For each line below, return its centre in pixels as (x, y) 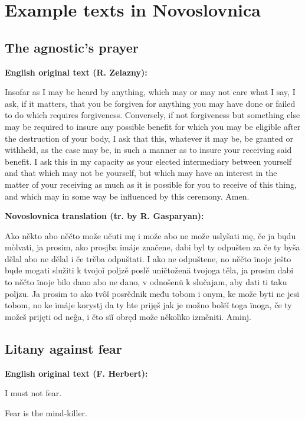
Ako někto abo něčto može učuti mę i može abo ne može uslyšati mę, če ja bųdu (150, 235)
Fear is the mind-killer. (46, 412)
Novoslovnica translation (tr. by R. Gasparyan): (104, 216)
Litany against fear (63, 348)
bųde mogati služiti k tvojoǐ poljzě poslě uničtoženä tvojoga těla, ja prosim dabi (149, 270)
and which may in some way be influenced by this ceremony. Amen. (127, 196)
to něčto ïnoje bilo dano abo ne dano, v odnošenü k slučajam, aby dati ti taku (146, 282)
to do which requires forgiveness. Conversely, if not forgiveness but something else (152, 115)
